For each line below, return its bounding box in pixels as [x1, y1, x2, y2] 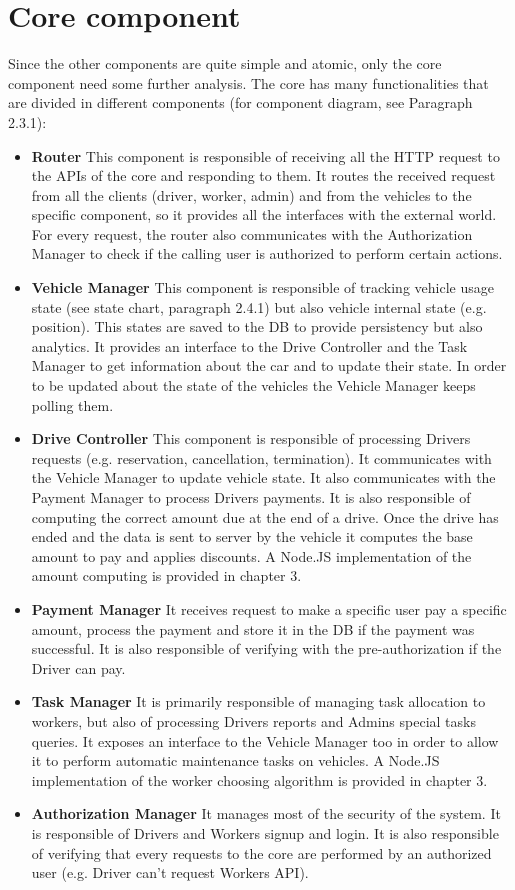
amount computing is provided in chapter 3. [31, 565, 302, 586]
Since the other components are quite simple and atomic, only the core [8, 53, 442, 74]
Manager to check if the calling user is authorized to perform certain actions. [31, 243, 503, 264]
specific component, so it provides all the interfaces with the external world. [31, 204, 497, 225]
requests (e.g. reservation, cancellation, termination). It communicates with [31, 447, 492, 468]
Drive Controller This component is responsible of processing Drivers [31, 428, 471, 449]
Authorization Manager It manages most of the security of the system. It [31, 803, 501, 824]
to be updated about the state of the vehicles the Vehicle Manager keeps [31, 375, 476, 396]
